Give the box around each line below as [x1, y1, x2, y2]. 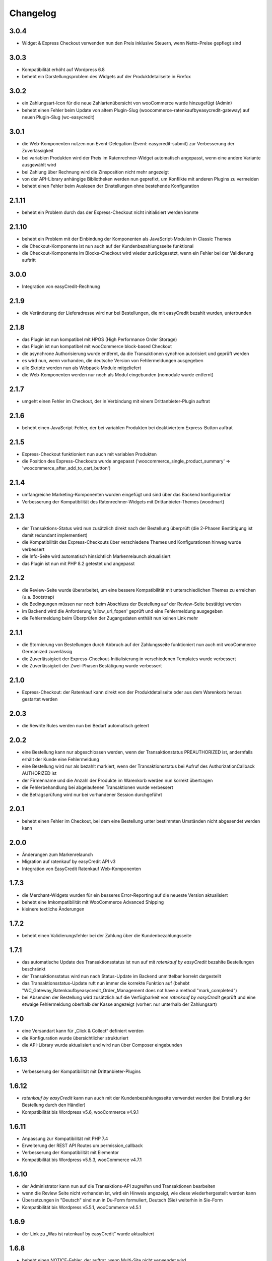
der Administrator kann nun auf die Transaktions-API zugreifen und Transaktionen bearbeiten [22, 1183, 216, 1189]
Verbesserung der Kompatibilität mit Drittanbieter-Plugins [22, 1068, 141, 1074]
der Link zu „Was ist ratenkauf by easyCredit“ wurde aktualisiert [22, 1231, 155, 1237]
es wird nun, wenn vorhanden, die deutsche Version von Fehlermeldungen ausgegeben [22, 358, 203, 364]
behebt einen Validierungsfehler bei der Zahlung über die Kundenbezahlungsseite [22, 933, 191, 939]
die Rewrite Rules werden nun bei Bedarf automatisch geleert [22, 723, 150, 729]
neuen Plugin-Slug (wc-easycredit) [22, 114, 95, 121]
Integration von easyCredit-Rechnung [22, 283, 100, 290]
